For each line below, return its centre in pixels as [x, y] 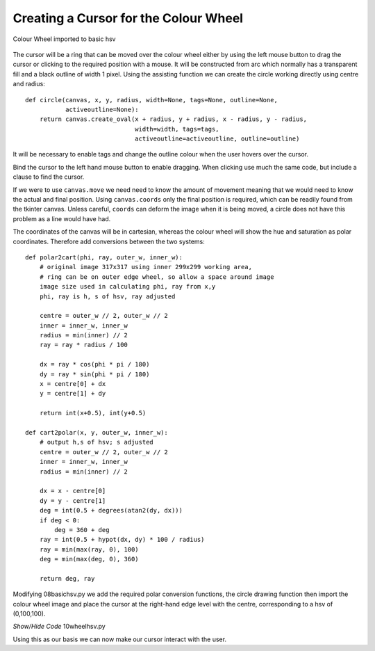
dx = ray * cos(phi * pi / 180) [94, 364]
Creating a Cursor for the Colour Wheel [128, 18]
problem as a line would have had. [62, 218]
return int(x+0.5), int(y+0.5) [93, 413]
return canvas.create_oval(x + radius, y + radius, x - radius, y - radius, [173, 119]
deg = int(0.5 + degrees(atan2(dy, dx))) [111, 511]
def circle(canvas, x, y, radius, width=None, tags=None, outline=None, [151, 100]
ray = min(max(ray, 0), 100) [89, 549]
